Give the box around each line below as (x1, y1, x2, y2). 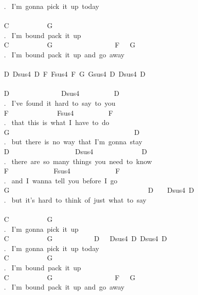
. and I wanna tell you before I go (4, 175, 118, 185)
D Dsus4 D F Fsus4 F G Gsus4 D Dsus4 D (4, 69, 146, 79)
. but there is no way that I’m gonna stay (4, 136, 143, 147)
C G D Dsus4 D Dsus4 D (4, 233, 167, 244)
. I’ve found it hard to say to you (4, 97, 115, 108)
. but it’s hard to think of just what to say (4, 194, 147, 205)
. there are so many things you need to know (4, 156, 152, 166)
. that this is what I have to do (4, 117, 109, 127)
